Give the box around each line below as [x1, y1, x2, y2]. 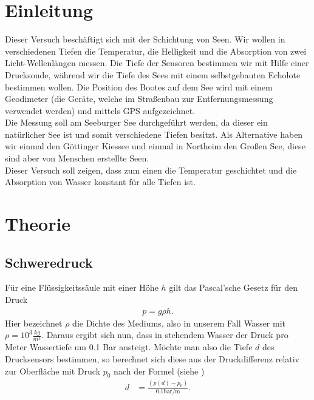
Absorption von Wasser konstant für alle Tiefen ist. [5, 175, 196, 188]
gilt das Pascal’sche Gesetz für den [169, 281, 298, 294]
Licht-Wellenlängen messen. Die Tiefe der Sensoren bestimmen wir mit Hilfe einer [5, 56, 309, 69]
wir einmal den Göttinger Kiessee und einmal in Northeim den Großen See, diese [5, 140, 305, 152]
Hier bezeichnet [5, 316, 63, 329]
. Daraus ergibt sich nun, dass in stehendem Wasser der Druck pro [41, 328, 288, 341]
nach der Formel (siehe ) [114, 364, 205, 377]
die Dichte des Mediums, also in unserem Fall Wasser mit [72, 316, 286, 329]
